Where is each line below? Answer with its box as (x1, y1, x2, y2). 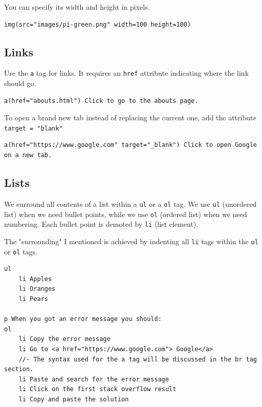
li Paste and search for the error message (18, 375, 169, 383)
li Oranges (18, 285, 56, 293)
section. (4, 366, 34, 373)
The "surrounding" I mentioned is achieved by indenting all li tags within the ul (4, 235, 258, 246)
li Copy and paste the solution (18, 395, 129, 403)
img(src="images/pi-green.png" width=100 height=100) (4, 20, 191, 28)
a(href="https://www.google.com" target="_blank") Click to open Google (4, 141, 257, 149)
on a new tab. (4, 152, 52, 159)
